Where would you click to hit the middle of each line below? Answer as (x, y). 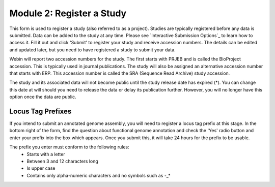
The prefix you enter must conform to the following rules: (69, 147)
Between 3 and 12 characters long (63, 161)
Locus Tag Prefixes (40, 111)
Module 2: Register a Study (68, 13)
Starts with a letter (46, 154)
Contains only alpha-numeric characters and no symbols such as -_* (99, 175)
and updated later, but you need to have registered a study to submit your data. (92, 50)
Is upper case (41, 168)
